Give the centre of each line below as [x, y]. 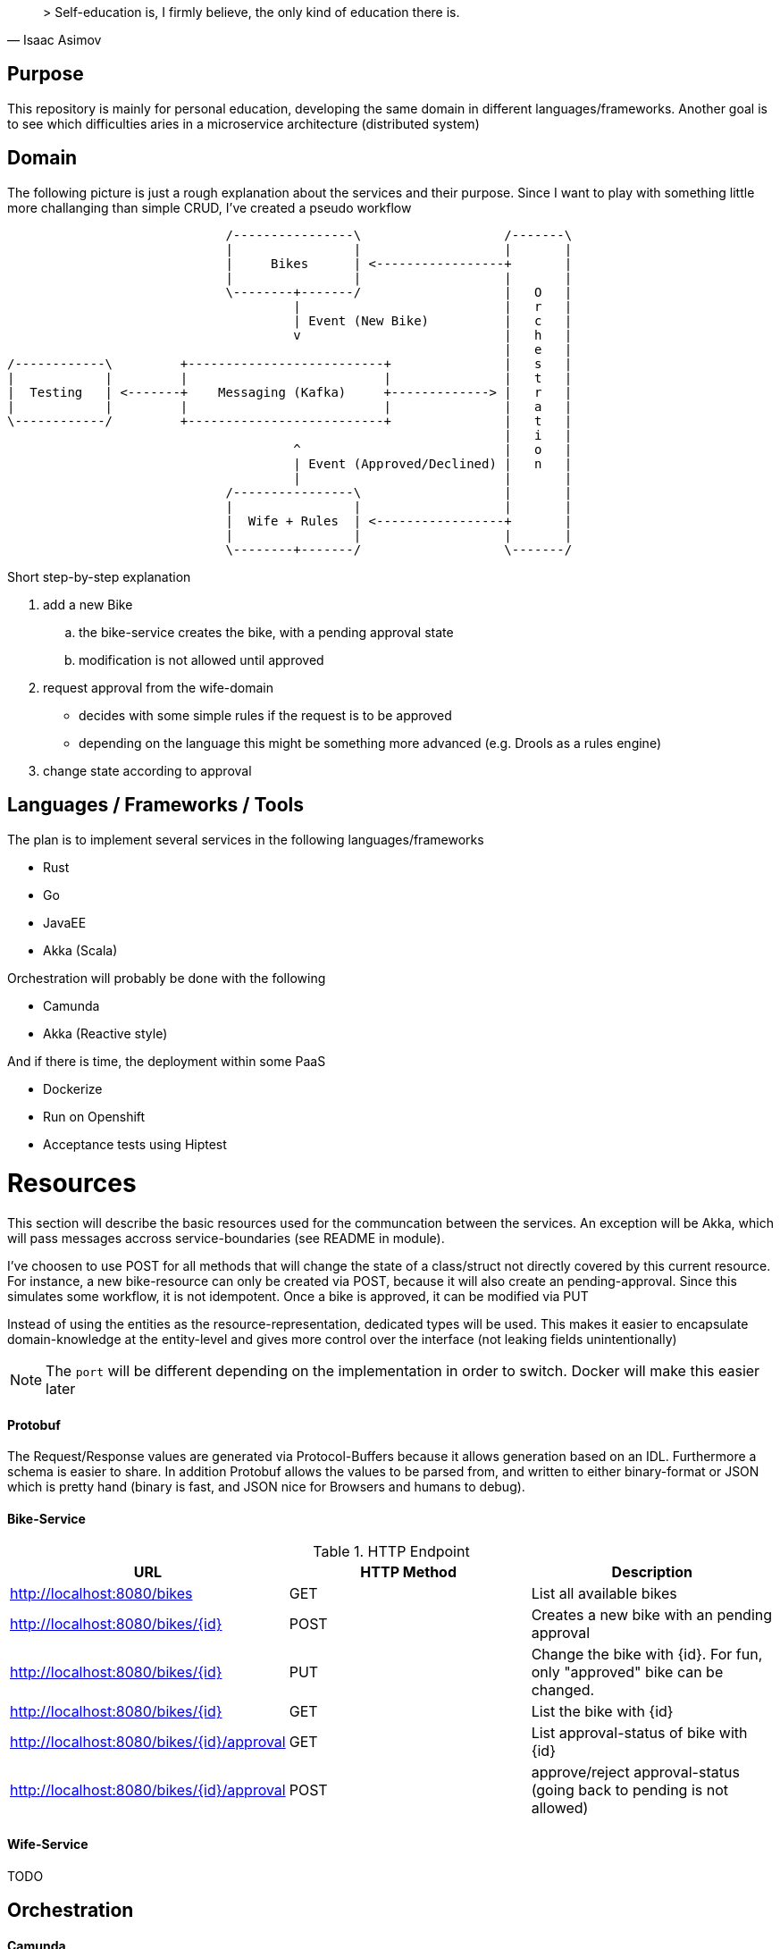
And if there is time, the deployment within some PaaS [167, 1061]
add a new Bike [88, 604]
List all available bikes [604, 1594]
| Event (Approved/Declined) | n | [433, 463]
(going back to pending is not [629, 1790]
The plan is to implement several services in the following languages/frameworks [246, 839]
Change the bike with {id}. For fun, [647, 1655]
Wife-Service [48, 1844]
